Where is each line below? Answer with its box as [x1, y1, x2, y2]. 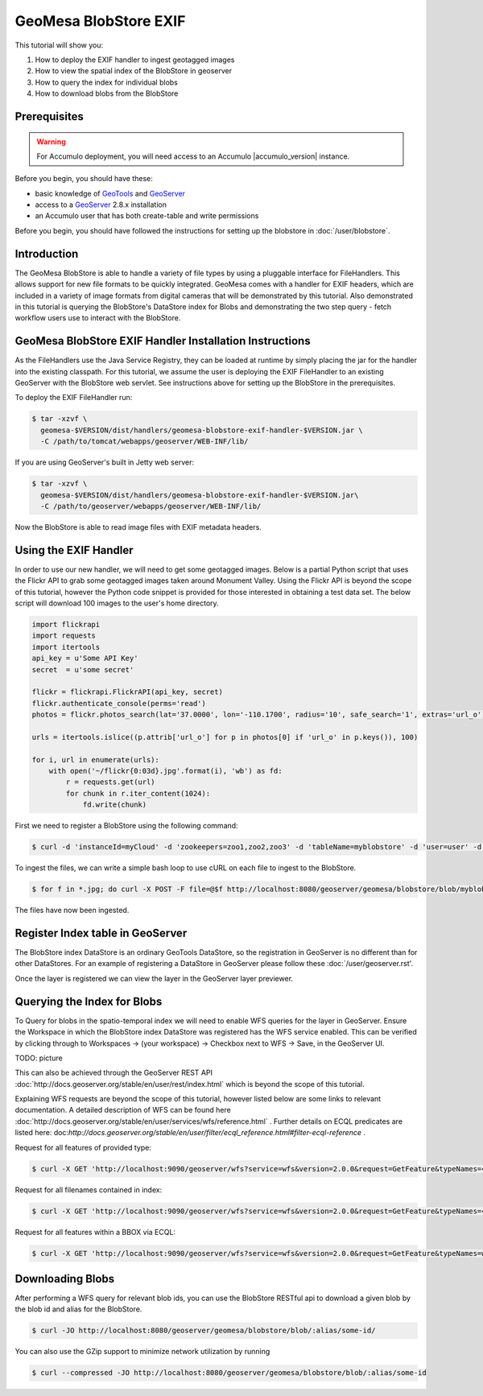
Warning [36, 137, 66, 147]
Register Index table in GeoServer [14, 926, 188, 940]
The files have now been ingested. [14, 906, 130, 915]
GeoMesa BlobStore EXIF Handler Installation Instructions [14, 334, 311, 348]
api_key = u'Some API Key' [31, 654, 138, 663]
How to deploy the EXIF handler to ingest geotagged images [35, 55, 235, 64]
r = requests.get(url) [65, 778, 156, 787]
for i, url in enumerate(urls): [31, 755, 160, 764]
